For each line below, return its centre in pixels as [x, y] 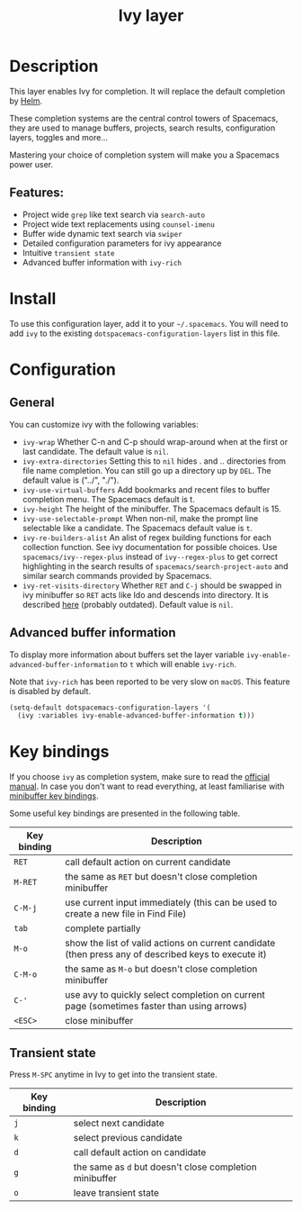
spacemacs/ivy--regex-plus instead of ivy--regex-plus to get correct [150, 556]
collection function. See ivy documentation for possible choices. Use [150, 547]
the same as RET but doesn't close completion [161, 877]
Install [33, 298]
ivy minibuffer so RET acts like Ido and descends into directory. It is [146, 594]
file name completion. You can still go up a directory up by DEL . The [147, 470]
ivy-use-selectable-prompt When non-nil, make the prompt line [140, 518]
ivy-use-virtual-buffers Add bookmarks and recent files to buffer [146, 489]
